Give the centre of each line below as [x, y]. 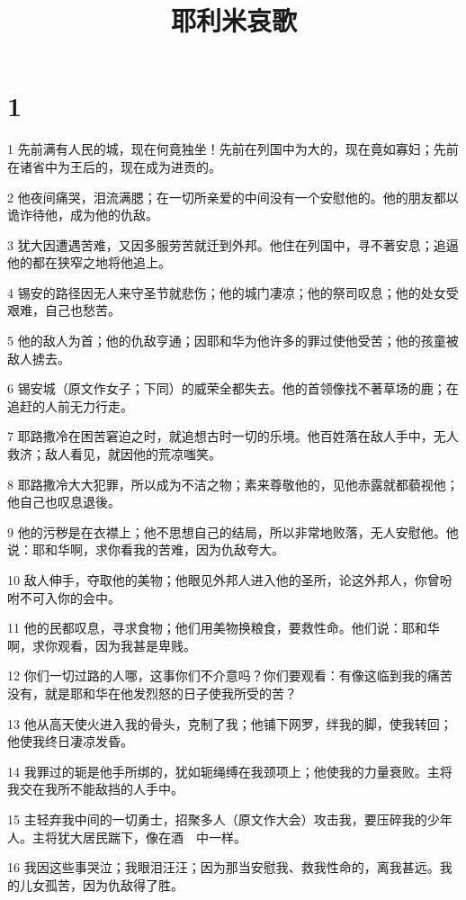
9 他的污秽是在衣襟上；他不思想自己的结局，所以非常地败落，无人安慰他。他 [233, 531]
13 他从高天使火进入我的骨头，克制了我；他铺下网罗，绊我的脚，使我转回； [230, 723]
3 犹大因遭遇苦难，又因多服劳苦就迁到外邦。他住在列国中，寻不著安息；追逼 [233, 244]
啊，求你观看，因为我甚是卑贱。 [102, 645]
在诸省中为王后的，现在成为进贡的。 [114, 166]
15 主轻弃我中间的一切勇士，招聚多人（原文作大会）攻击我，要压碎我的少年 [230, 819]
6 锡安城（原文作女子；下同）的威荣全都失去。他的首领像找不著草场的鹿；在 [233, 388]
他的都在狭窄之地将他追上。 [89, 262]
